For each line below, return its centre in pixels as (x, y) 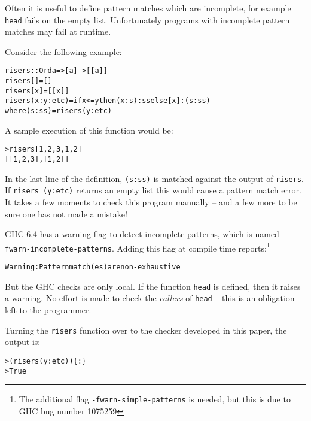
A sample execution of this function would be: (89, 130)
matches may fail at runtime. (58, 31)
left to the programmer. (48, 310)
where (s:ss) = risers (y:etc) (58, 111)
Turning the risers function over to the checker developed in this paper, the (146, 330)
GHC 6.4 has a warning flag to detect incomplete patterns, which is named (142, 234)
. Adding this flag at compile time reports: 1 (191, 247)
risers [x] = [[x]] (37, 91)
